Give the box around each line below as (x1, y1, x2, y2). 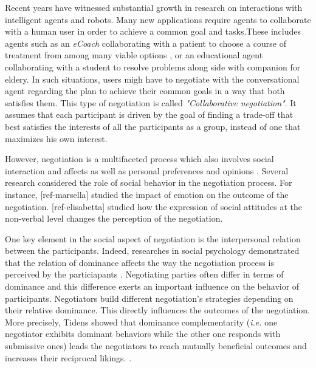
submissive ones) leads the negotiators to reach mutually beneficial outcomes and (5, 339, 307, 352)
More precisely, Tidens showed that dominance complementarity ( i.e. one (5, 315, 278, 328)
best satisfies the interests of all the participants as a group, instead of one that (5, 120, 301, 132)
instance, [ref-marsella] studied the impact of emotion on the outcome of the (5, 188, 289, 200)
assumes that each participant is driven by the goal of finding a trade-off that (5, 108, 294, 121)
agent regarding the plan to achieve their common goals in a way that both (5, 84, 285, 97)
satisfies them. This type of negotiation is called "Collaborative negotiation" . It (5, 96, 297, 109)
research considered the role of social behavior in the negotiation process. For (5, 176, 292, 189)
